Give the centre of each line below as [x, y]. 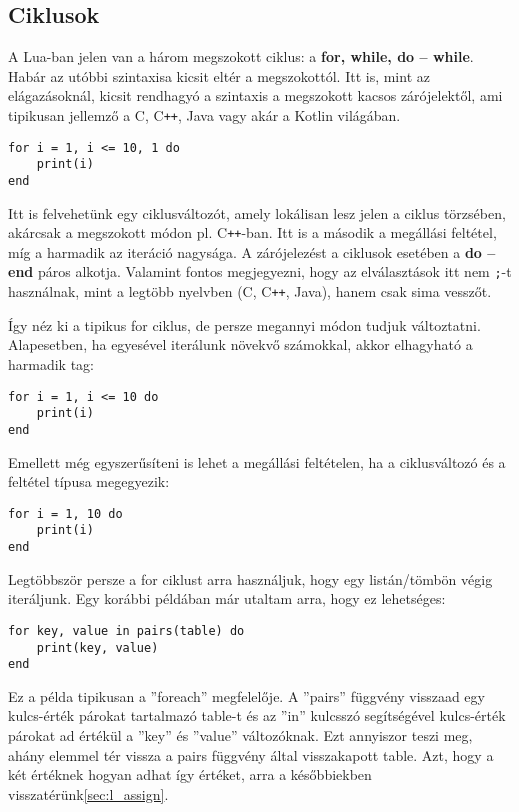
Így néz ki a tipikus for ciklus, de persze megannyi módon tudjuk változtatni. [244, 324]
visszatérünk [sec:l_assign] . [88, 793]
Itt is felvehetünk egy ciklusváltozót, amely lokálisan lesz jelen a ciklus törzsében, [257, 212]
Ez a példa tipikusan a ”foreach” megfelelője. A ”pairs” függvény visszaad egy [246, 695]
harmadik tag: [51, 363]
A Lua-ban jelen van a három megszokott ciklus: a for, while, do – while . [241, 56]
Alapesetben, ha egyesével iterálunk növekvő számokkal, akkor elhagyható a [240, 344]
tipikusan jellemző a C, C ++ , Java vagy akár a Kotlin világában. [204, 114]
